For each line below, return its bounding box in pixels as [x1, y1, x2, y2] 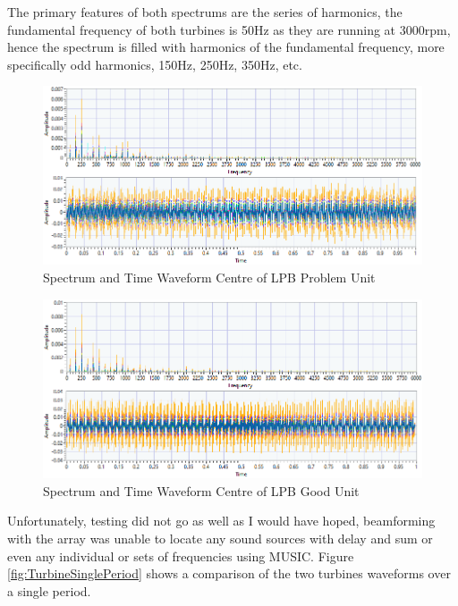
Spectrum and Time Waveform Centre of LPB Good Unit [43, 481, 360, 500]
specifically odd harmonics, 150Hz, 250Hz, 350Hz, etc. [7, 55, 302, 73]
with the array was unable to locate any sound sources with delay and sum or [7, 528, 433, 547]
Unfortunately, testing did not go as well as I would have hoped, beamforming [7, 511, 436, 530]
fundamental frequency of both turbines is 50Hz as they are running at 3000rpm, [7, 20, 451, 38]
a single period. [7, 581, 91, 600]
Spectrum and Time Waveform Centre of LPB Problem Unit [43, 268, 376, 287]
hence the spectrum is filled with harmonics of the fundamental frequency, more [7, 38, 445, 56]
